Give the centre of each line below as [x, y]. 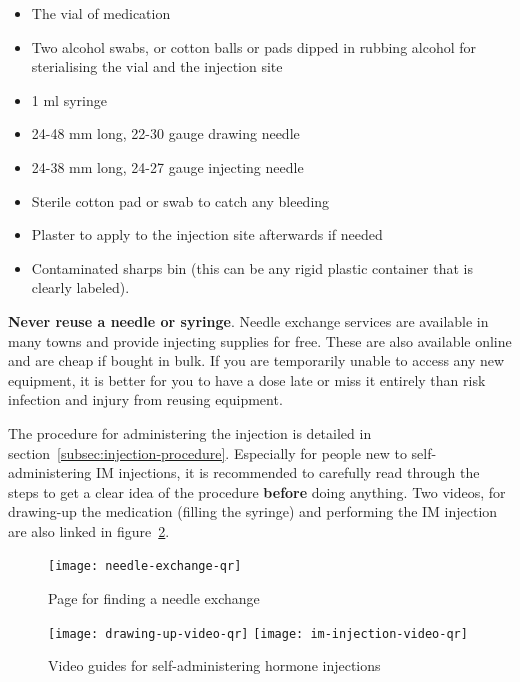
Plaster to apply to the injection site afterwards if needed [207, 234]
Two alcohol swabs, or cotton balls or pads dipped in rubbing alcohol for [254, 46]
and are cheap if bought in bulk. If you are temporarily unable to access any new [256, 360]
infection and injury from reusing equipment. [145, 399]
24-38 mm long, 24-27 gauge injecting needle [167, 166]
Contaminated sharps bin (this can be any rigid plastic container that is [252, 267]
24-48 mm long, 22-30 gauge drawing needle [165, 133]
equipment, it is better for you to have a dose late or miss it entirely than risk [247, 379]
